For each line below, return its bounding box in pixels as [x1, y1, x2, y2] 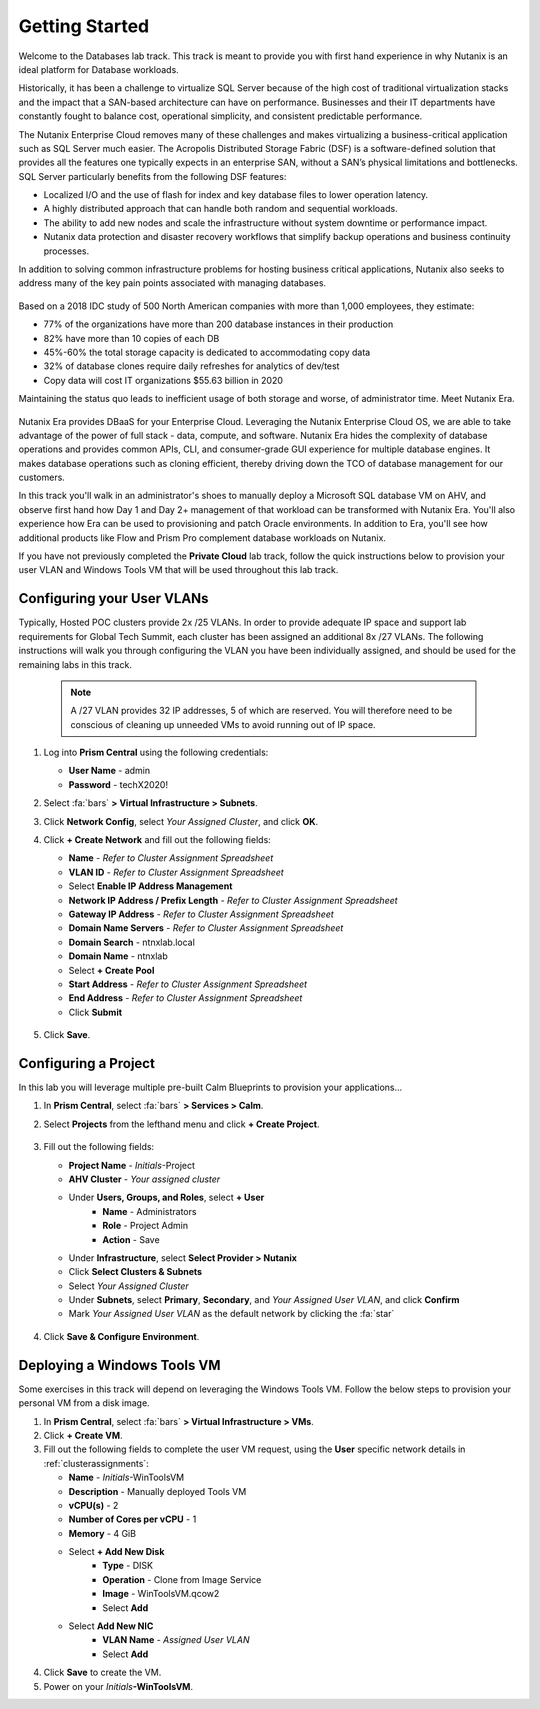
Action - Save [102, 1233, 160, 1245]
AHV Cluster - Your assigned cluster [68, 1173, 221, 1185]
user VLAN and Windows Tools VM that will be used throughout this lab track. [18, 564, 339, 576]
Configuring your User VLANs [18, 590, 209, 607]
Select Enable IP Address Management [68, 880, 233, 892]
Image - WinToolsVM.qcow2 [102, 1588, 220, 1600]
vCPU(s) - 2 [68, 1499, 119, 1511]
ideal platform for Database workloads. [18, 63, 179, 75]
